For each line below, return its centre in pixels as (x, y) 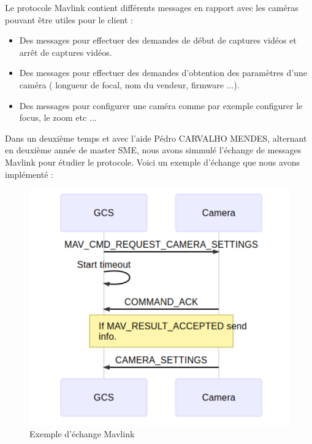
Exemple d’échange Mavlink (82, 434)
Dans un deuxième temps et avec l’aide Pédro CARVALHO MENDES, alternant (156, 138)
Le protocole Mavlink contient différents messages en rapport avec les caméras (152, 7)
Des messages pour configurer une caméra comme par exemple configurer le (161, 105)
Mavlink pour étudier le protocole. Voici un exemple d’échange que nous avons (152, 162)
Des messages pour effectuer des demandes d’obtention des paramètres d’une (163, 73)
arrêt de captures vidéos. (66, 52)
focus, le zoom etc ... (58, 117)
